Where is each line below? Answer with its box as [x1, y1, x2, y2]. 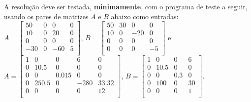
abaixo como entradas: [111, 11, 179, 21]
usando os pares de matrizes [4, 11, 89, 21]
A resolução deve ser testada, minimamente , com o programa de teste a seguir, [4, 1, 248, 11]
